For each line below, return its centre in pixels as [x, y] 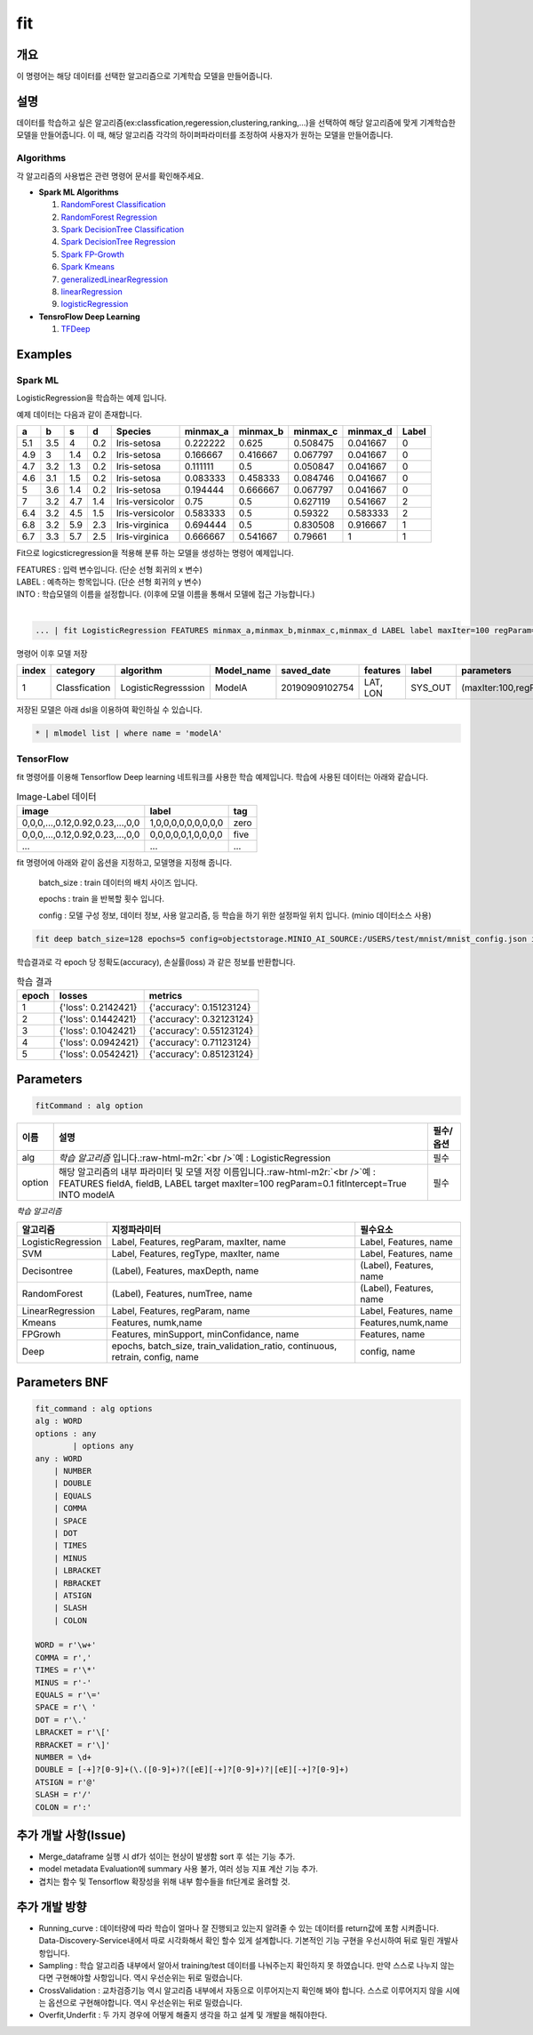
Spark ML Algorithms [79, 192]
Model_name [243, 671]
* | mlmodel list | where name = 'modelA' [129, 733]
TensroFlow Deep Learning [90, 317]
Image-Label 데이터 [56, 797]
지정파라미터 [136, 1230]
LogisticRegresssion [163, 688]
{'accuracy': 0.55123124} [201, 1031]
